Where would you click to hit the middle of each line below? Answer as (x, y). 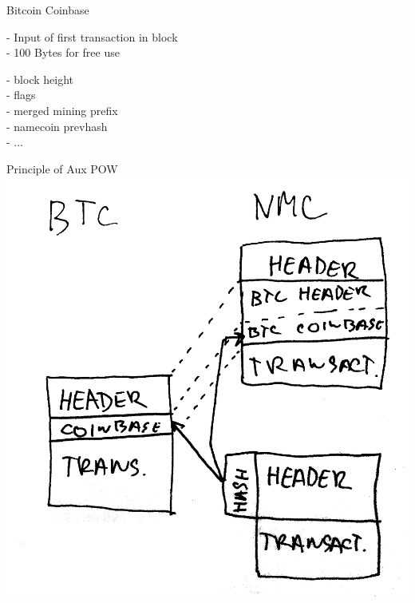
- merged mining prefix (62, 110)
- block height (40, 79)
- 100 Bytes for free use (63, 52)
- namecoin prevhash (57, 126)
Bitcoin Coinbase (48, 10)
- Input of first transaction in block (92, 36)
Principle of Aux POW (62, 168)
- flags (21, 95)
